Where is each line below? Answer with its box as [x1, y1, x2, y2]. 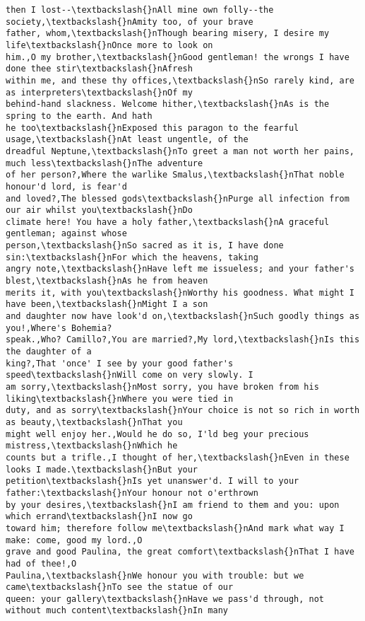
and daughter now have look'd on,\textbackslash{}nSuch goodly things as [6, 311, 360, 322]
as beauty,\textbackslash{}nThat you [6, 417, 183, 427]
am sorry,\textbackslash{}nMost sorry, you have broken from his [6, 382, 319, 392]
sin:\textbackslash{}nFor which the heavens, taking [6, 252, 258, 262]
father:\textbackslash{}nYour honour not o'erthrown [6, 487, 258, 498]
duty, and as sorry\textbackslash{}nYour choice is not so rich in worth [6, 405, 360, 416]
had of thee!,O [6, 558, 77, 569]
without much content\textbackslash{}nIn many [6, 605, 228, 616]
